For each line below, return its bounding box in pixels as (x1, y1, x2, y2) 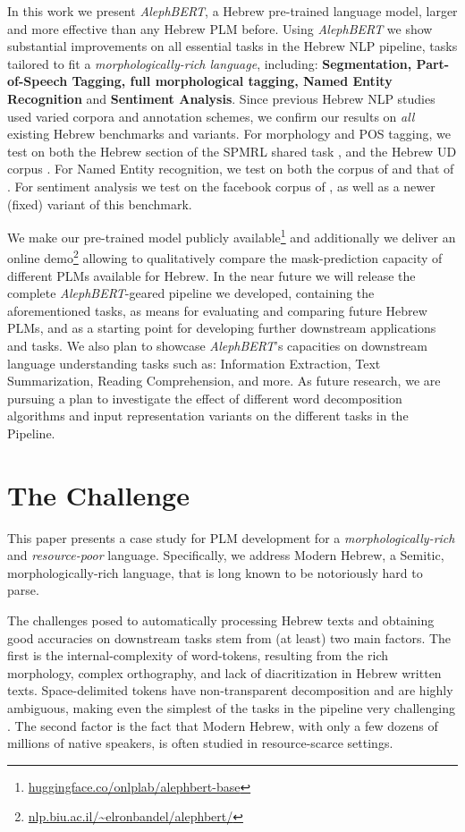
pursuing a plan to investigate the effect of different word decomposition (7, 388, 402, 407)
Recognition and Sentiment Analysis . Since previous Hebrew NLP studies (7, 89, 435, 107)
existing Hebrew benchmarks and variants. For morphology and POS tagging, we (7, 124, 451, 143)
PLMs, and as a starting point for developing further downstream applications (7, 318, 436, 337)
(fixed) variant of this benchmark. (7, 194, 192, 213)
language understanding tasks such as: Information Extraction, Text (7, 353, 381, 372)
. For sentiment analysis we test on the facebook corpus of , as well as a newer (7, 176, 435, 195)
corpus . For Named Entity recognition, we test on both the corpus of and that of (7, 159, 454, 178)
